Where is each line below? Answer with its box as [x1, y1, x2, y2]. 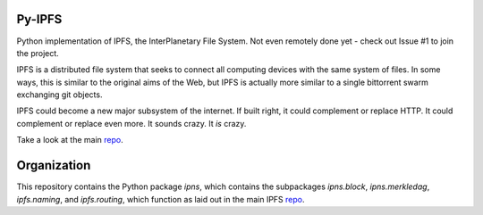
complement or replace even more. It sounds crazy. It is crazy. [16, 118, 247, 128]
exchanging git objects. [16, 89, 103, 100]
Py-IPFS [16, 12, 63, 27]
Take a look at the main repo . [16, 135, 124, 145]
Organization [16, 158, 91, 173]
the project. [16, 47, 60, 58]
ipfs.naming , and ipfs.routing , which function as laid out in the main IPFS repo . [16, 194, 305, 204]
